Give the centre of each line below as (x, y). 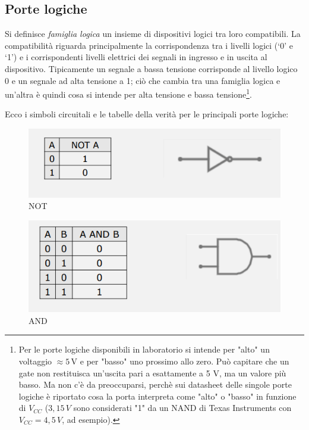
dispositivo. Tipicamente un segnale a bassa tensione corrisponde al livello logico (151, 68)
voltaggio (35, 361)
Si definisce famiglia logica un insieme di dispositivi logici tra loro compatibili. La (153, 34)
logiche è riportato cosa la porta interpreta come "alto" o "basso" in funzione (157, 396)
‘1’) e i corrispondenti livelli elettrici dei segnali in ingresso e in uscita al (136, 57)
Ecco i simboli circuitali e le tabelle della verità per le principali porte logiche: (147, 114)
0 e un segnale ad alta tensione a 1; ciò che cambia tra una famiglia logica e (143, 80)
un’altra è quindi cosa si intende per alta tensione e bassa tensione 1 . (128, 93)
